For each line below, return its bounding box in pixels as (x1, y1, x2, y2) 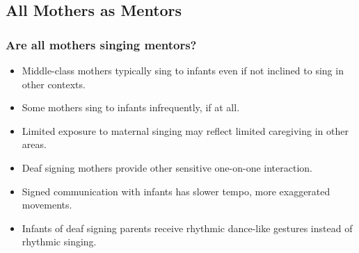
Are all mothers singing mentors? (6, 35, 197, 53)
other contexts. (22, 76, 86, 91)
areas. (22, 137, 47, 152)
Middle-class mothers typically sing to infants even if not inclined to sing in (22, 63, 344, 77)
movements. (22, 197, 72, 212)
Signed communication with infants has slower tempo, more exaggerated (22, 183, 330, 198)
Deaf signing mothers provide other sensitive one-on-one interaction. (22, 160, 312, 174)
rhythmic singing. (22, 234, 97, 249)
